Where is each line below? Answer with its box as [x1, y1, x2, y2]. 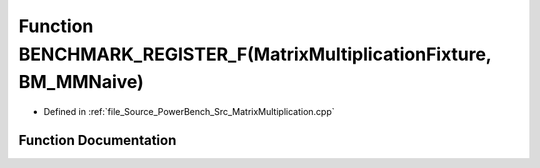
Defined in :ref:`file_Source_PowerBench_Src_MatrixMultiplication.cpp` [43, 106, 335, 118]
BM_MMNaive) [18, 71, 144, 94]
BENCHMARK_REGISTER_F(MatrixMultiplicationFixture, [18, 43, 492, 65]
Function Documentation [18, 131, 177, 149]
